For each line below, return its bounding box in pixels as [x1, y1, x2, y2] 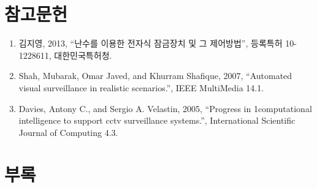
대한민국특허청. [54, 48, 112, 61]
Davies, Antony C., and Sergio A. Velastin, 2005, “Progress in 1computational [18, 102, 312, 115]
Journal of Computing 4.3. [18, 126, 118, 138]
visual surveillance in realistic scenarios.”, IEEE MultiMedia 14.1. [18, 81, 264, 94]
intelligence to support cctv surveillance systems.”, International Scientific [18, 114, 296, 127]
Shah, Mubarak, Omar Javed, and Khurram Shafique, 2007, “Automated [18, 69, 292, 82]
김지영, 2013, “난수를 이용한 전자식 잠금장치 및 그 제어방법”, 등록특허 [18, 37, 283, 50]
